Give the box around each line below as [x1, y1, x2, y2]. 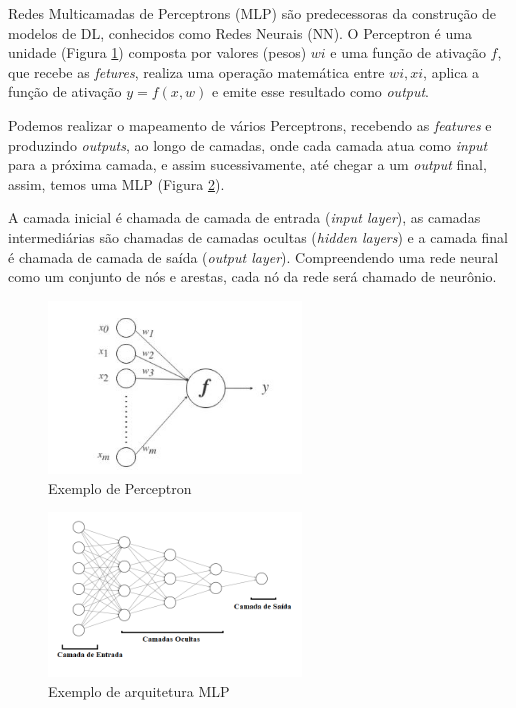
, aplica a [423, 61, 480, 82]
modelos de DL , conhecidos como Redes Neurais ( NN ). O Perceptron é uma [8, 22, 472, 43]
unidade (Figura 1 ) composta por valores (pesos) [8, 42, 307, 63]
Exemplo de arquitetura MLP [48, 680, 230, 701]
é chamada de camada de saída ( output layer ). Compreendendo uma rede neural [8, 246, 499, 267]
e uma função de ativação [330, 42, 486, 63]
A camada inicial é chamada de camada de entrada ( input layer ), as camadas [8, 207, 481, 228]
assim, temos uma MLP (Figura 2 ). [8, 173, 225, 194]
